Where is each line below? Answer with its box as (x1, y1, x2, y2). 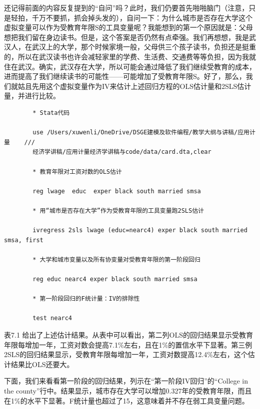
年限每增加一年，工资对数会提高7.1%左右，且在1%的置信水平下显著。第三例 (4, 339, 252, 350)
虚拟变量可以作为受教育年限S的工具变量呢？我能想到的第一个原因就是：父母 (4, 22, 253, 32)
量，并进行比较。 (4, 90, 60, 101)
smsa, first (4, 236, 43, 244)
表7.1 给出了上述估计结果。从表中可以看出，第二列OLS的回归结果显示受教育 (4, 330, 253, 340)
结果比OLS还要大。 (10, 359, 74, 369)
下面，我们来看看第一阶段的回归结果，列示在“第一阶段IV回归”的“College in (4, 376, 248, 386)
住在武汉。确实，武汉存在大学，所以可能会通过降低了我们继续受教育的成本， (4, 61, 256, 71)
